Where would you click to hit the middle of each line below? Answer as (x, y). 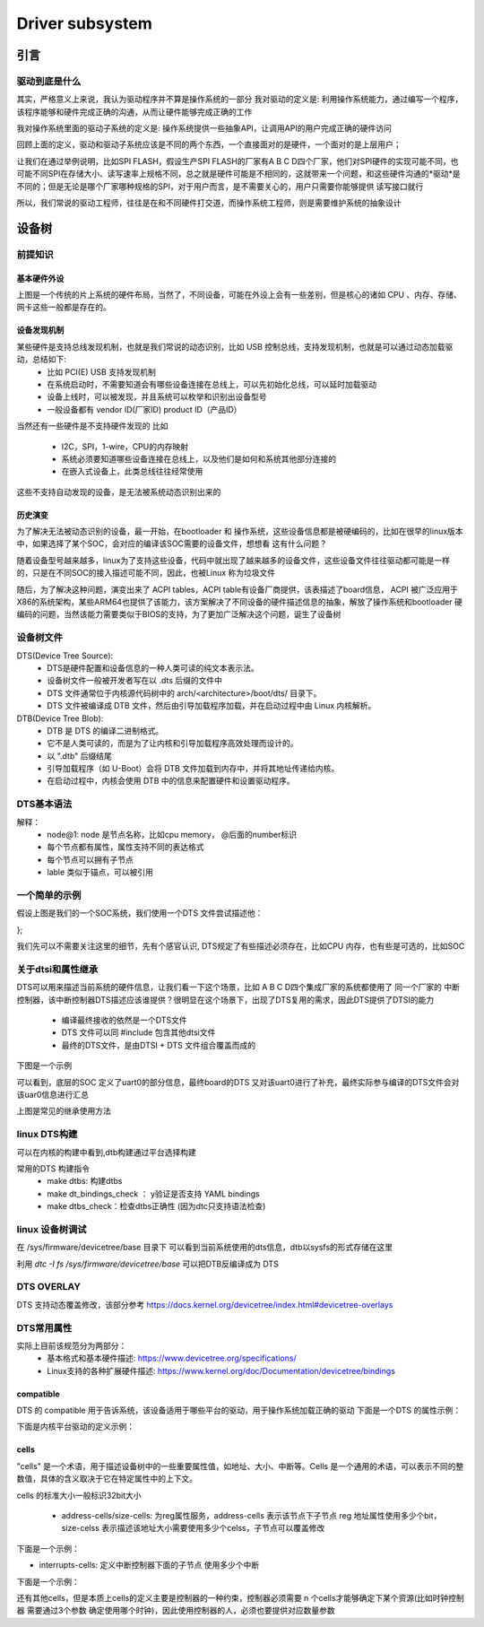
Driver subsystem (84, 23)
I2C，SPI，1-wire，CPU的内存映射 (125, 446)
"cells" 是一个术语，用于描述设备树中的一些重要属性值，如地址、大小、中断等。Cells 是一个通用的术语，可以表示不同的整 (240, 1466)
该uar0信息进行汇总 (53, 1094)
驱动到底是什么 (49, 81)
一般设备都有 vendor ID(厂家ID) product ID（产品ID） (144, 409)
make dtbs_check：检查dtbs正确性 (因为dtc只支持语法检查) (156, 1206)
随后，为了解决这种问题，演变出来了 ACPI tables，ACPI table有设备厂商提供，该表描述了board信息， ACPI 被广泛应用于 (238, 589)
